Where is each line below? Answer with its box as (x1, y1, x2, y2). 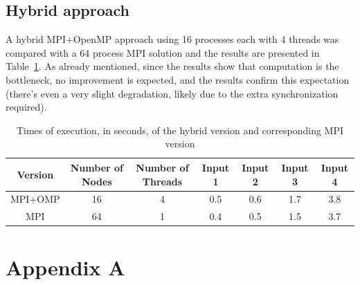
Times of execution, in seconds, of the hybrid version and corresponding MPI (16, 122, 344, 137)
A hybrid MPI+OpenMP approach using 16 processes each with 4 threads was (6, 32, 339, 46)
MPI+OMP (10, 192, 60, 206)
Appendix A (6, 252, 125, 281)
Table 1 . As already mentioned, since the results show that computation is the (6, 59, 339, 73)
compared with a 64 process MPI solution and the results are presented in (6, 45, 320, 59)
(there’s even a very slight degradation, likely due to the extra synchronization (6, 86, 339, 100)
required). (6, 100, 47, 114)
